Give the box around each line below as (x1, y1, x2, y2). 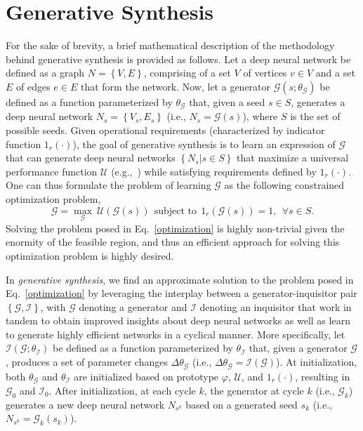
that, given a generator (249, 340, 348, 355)
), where (242, 109, 278, 124)
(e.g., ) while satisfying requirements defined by (111, 164, 317, 178)
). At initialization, (276, 354, 357, 369)
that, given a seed (189, 94, 265, 109)
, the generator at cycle (204, 383, 304, 397)
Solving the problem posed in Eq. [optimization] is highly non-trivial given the (6, 220, 345, 235)
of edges (16, 79, 51, 93)
